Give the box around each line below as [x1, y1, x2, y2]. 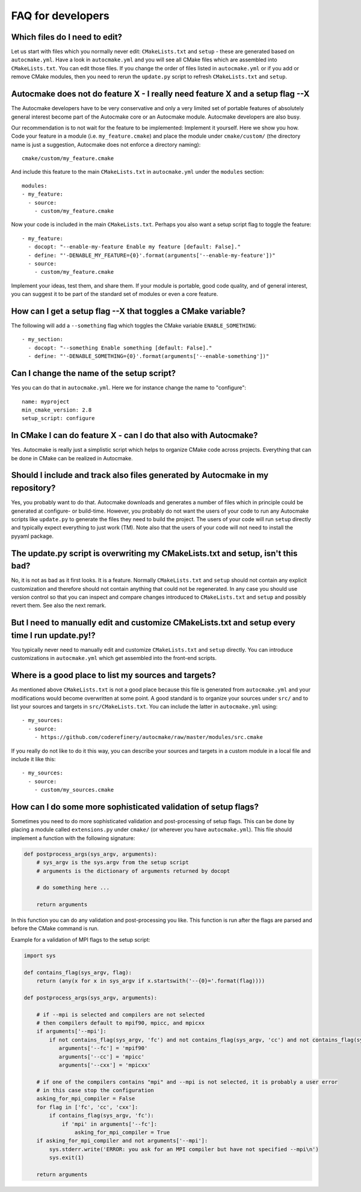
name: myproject [22, 398, 70, 405]
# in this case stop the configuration [36, 1087, 155, 1094]
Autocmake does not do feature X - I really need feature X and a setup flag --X [11, 89, 310, 99]
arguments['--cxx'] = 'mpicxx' [58, 1061, 151, 1068]
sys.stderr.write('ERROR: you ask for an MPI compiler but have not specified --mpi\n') [49, 1146, 319, 1152]
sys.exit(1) [49, 1154, 84, 1161]
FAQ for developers [11, 9, 110, 22]
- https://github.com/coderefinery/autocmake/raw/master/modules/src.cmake [34, 734, 263, 741]
